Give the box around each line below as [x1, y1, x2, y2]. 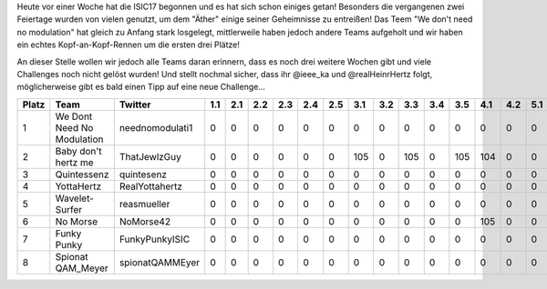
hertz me [55, 155, 95, 168]
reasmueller [119, 197, 170, 210]
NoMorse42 [119, 214, 171, 227]
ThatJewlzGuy [119, 150, 181, 163]
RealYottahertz [119, 180, 182, 193]
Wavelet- [55, 192, 95, 204]
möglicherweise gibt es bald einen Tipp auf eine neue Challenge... [16, 82, 266, 93]
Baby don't [55, 144, 102, 157]
